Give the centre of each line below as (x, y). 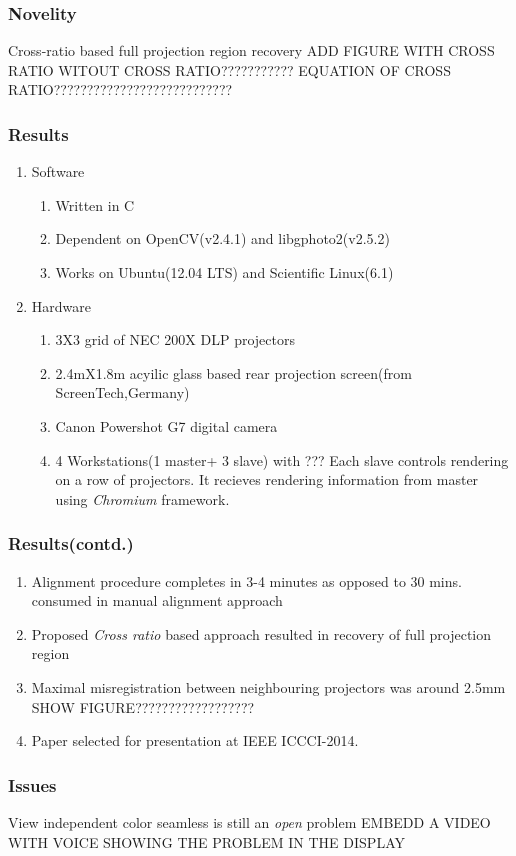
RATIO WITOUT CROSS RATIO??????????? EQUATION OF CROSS (229, 69)
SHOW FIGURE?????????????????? (143, 706)
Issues (32, 784)
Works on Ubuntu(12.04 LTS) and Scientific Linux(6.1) (224, 272)
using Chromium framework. (142, 498)
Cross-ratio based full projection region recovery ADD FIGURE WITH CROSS (251, 50)
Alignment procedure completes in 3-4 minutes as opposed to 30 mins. (246, 580)
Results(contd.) (71, 543)
